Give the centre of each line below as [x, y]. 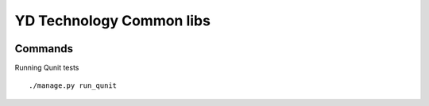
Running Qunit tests [47, 68]
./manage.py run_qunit [73, 86]
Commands [44, 49]
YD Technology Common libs [112, 21]
